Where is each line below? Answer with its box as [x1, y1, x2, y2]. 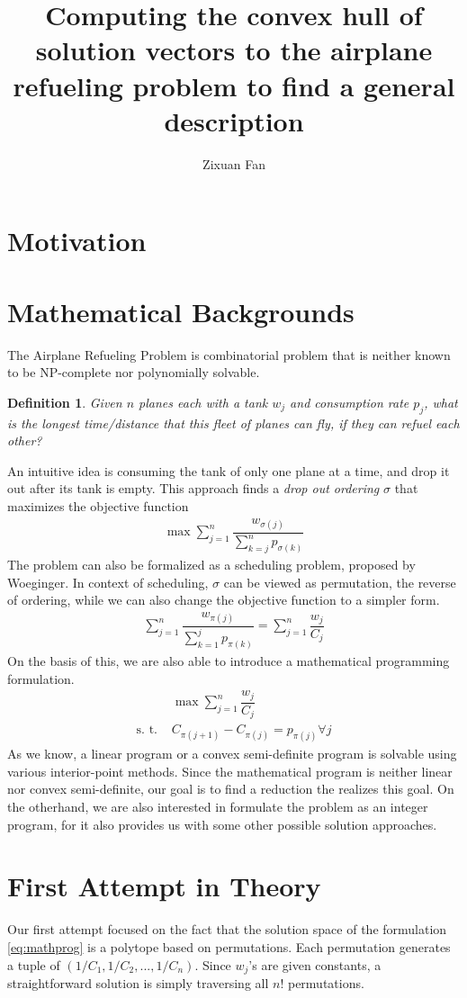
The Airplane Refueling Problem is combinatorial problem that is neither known [7, 345, 451, 364]
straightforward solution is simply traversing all [7, 974, 269, 993]
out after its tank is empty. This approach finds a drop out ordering [7, 479, 380, 498]
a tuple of [7, 955, 60, 974]
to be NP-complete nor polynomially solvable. [7, 363, 260, 382]
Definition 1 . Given [7, 392, 122, 411]
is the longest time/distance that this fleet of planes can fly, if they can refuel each [7, 413, 460, 432]
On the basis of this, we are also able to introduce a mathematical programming [7, 652, 450, 670]
